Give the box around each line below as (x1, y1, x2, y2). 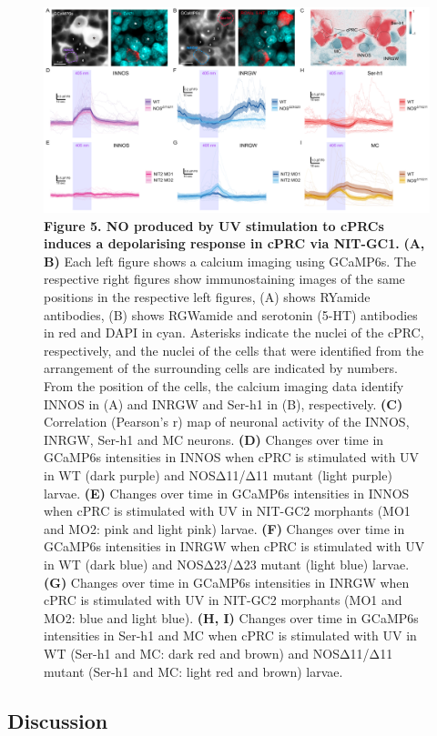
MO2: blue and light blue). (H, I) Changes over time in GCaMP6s (44, 608, 419, 627)
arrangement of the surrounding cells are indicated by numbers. (44, 358, 398, 378)
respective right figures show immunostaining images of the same (44, 269, 405, 288)
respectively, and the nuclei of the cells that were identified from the (44, 340, 424, 359)
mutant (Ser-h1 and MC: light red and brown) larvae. (44, 661, 343, 681)
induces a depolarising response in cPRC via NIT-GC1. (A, (44, 234, 425, 253)
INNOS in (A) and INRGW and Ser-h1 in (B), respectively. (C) (44, 394, 403, 413)
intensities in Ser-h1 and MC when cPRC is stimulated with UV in (44, 626, 417, 645)
